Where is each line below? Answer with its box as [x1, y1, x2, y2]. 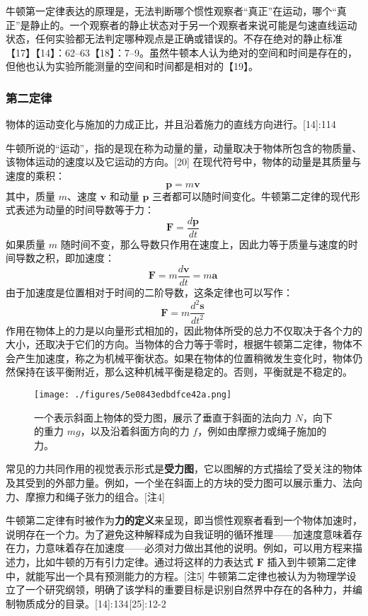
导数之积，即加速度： [15, 250, 115, 265]
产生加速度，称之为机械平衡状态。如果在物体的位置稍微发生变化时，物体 [15, 350, 352, 365]
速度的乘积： [6, 168, 65, 182]
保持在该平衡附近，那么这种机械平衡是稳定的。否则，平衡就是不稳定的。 [15, 364, 352, 379]
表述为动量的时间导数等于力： [15, 202, 154, 217]
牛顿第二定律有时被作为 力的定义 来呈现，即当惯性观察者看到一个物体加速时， [6, 513, 362, 528]
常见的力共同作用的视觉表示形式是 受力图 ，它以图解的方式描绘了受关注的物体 [6, 461, 362, 476]
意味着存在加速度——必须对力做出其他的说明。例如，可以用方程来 [45, 540, 352, 555]
